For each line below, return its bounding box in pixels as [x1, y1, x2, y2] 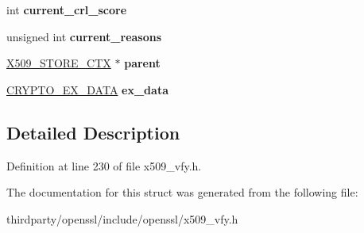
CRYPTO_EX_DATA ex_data [6, 81, 168, 97]
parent [124, 55, 161, 71]
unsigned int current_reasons [6, 28, 162, 44]
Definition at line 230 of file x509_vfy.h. [6, 157, 202, 174]
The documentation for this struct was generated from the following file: [6, 184, 358, 201]
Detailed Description [6, 120, 180, 144]
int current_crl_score [6, 2, 127, 17]
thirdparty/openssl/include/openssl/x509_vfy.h [6, 210, 238, 227]
